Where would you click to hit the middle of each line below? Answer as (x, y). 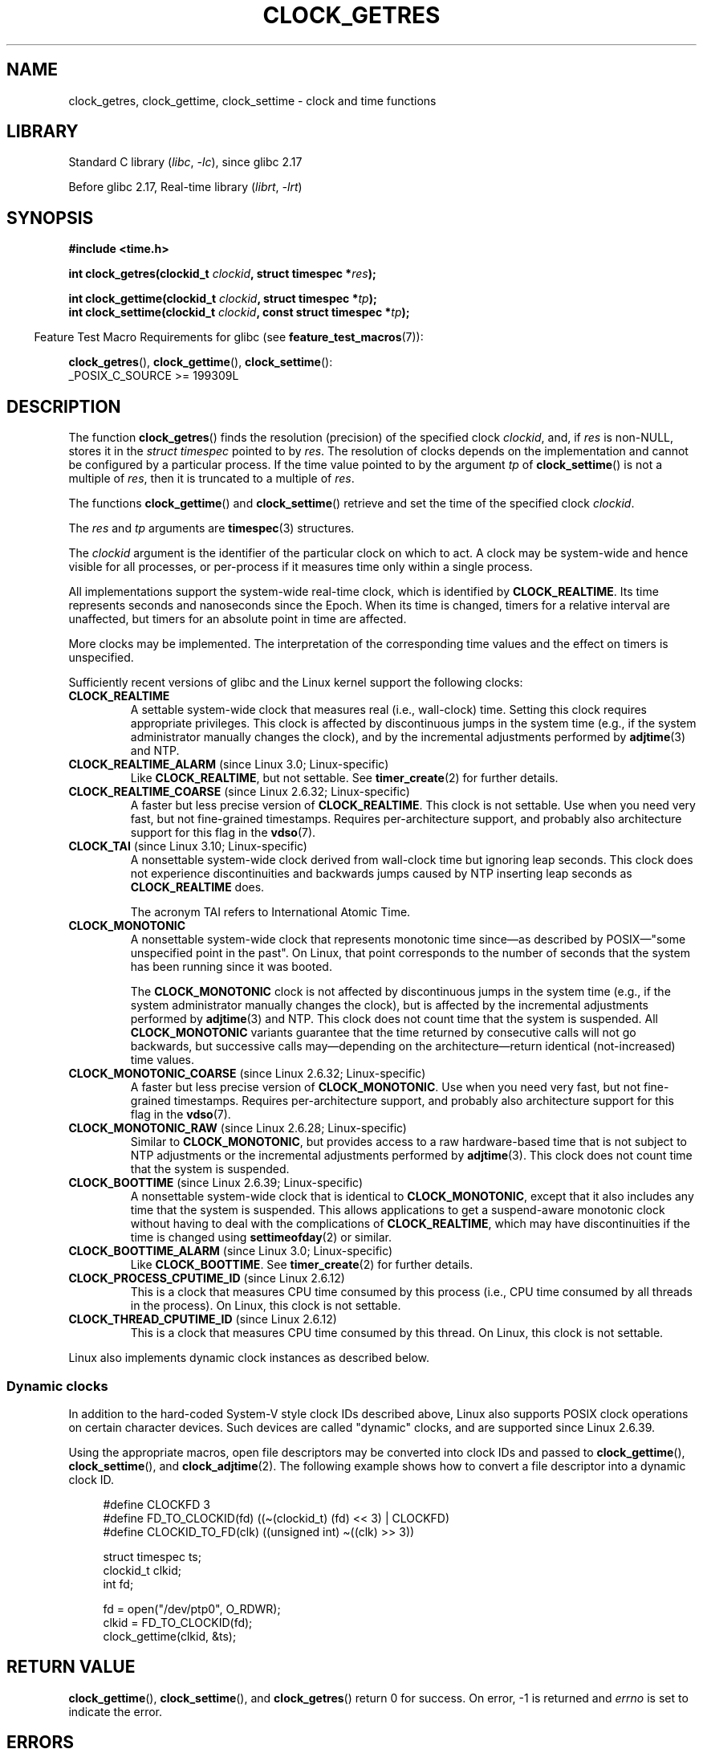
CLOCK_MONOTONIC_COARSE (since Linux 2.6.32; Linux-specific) (247, 1074)
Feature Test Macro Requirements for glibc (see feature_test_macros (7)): (229, 337)
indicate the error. (116, 1711)
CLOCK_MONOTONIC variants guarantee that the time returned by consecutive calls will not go (383, 1033)
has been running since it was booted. (231, 967)
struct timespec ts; (152, 1556)
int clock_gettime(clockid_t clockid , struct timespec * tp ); (223, 299)
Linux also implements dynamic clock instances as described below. (249, 1358)
